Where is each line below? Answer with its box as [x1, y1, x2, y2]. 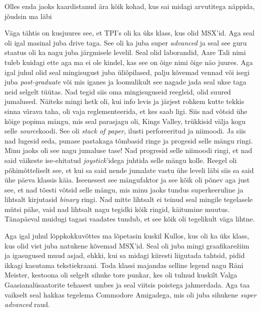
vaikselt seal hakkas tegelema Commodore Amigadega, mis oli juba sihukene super [4, 289, 256, 299]
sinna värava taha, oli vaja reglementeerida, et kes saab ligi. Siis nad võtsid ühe [4, 105, 247, 116]
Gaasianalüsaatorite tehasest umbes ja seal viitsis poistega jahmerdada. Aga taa [4, 279, 250, 290]
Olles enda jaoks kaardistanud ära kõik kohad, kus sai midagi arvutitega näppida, [4, 1, 255, 11]
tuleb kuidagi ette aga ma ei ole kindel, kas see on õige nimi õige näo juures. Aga [4, 56, 253, 67]
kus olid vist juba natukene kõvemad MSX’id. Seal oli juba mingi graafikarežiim [4, 240, 249, 250]
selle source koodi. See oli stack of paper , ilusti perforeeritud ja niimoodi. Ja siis [4, 125, 246, 136]
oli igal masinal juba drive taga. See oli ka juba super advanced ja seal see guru [4, 37, 247, 47]
